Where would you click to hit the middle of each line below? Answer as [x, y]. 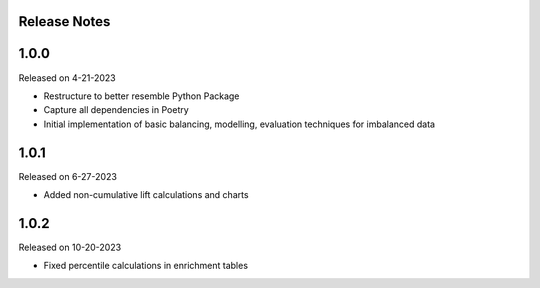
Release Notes [64, 21]
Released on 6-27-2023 [67, 176]
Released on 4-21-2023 [67, 77]
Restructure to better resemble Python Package [141, 96]
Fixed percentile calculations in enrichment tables [146, 266]
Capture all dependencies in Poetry [116, 110]
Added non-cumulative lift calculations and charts [146, 194]
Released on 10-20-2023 [70, 247]
